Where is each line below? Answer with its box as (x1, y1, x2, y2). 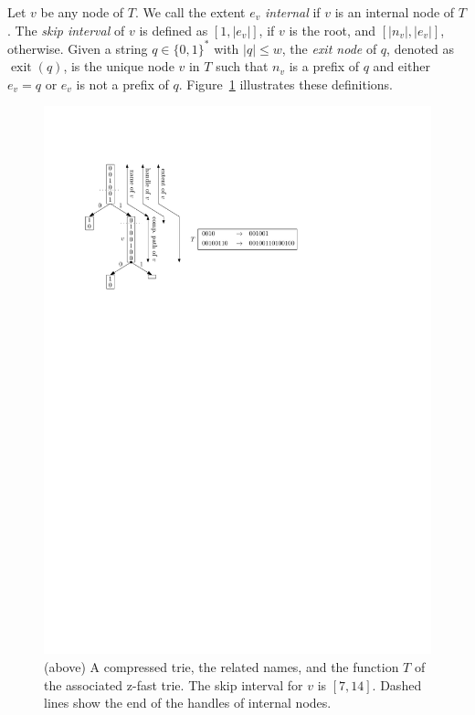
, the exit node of (281, 38, 377, 58)
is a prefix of (289, 57, 360, 76)
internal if (264, 3, 321, 21)
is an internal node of (334, 3, 455, 21)
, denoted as (386, 38, 455, 58)
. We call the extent (135, 3, 246, 21)
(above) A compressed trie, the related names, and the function (44, 657, 399, 676)
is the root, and (289, 20, 376, 39)
